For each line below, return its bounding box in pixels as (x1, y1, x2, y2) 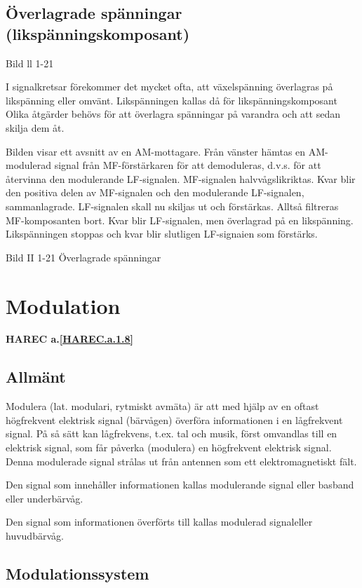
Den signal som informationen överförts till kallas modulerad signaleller (6, 514, 313, 529)
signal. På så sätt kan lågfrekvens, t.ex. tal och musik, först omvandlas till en (6, 426, 337, 441)
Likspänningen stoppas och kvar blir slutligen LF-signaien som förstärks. (6, 226, 318, 241)
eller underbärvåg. (6, 491, 83, 505)
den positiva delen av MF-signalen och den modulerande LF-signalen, (6, 185, 304, 200)
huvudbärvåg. (6, 528, 64, 542)
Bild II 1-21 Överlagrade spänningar (6, 249, 161, 264)
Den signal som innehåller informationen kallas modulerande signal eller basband (6, 477, 354, 492)
